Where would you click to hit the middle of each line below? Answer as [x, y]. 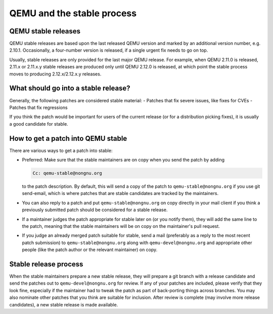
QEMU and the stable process [73, 13]
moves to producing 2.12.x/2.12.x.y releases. [55, 74]
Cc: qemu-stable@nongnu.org [67, 173]
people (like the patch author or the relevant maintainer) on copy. [90, 250]
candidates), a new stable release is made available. [64, 304]
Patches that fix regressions [38, 107]
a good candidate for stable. [39, 124]
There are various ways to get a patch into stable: [61, 150]
